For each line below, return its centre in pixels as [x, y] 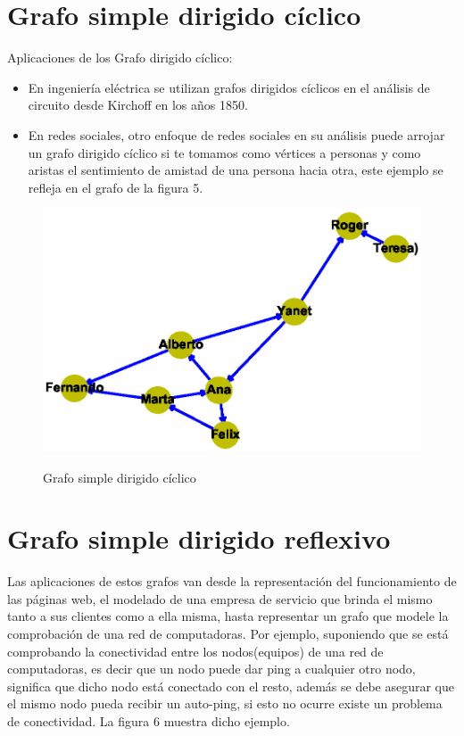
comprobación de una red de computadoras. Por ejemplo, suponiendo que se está [228, 634]
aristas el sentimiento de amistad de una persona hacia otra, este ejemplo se [236, 170]
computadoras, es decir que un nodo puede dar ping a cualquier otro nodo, [211, 669]
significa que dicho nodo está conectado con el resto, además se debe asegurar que [231, 686]
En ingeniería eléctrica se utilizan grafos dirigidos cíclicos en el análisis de [229, 87]
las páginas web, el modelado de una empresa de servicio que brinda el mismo [220, 598]
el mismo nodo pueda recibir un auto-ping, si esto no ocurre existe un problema [225, 703]
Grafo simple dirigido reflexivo [199, 538]
